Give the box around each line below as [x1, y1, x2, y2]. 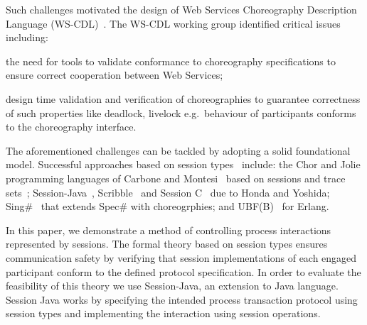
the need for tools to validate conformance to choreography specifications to [6, 53, 336, 68]
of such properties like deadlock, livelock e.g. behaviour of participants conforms [6, 105, 356, 120]
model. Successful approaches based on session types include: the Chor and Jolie [6, 157, 361, 172]
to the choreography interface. [6, 119, 137, 134]
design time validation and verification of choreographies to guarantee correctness [6, 91, 361, 106]
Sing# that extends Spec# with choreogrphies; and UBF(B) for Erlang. [6, 199, 329, 214]
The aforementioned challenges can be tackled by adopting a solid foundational [6, 143, 351, 158]
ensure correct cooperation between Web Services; [6, 67, 223, 82]
